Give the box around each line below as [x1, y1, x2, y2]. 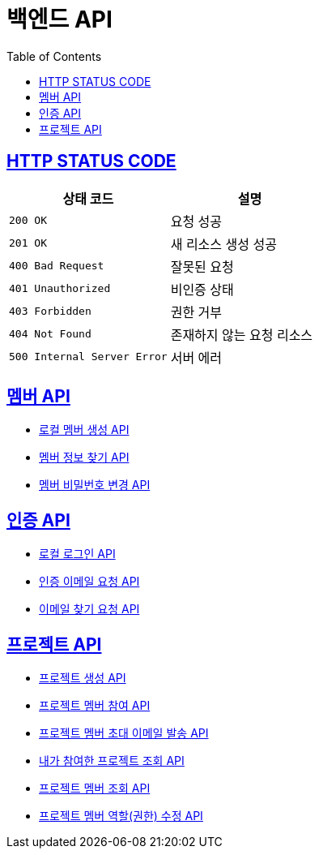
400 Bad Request [9, 260, 104, 273]
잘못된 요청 [170, 258, 234, 275]
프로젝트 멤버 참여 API [39, 698, 151, 713]
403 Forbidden [9, 305, 91, 318]
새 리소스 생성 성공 [170, 235, 277, 252]
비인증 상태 [170, 281, 234, 298]
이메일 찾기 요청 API [39, 602, 140, 617]
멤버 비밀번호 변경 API [39, 478, 151, 492]
